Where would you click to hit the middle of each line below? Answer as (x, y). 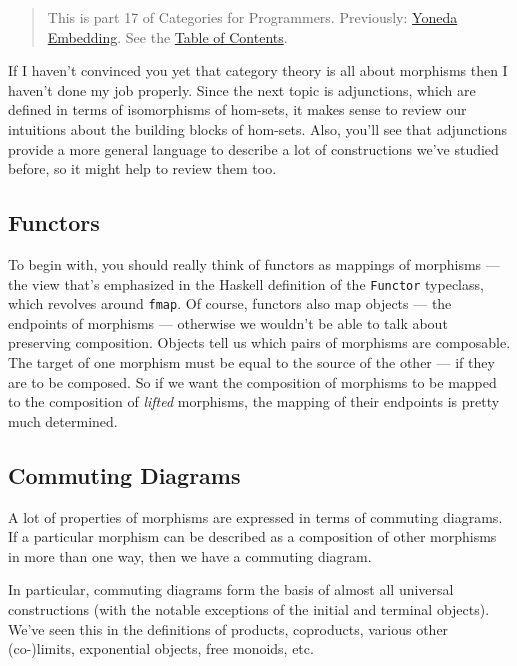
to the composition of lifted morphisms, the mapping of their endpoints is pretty (254, 401)
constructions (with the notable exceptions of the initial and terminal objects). (249, 609)
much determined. (63, 420)
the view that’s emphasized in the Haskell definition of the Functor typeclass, (246, 283)
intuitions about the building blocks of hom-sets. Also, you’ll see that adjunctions (258, 128)
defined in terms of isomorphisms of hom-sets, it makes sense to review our (237, 109)
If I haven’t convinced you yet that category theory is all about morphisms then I (258, 70)
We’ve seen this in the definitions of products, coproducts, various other (228, 628)
